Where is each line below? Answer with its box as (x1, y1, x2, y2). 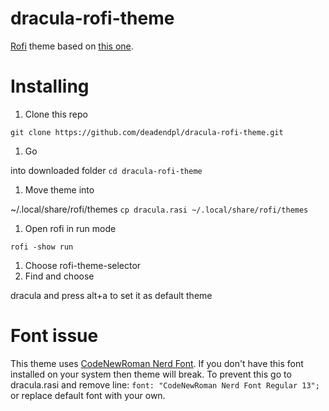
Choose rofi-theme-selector (24, 259, 142, 271)
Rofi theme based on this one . (10, 40, 134, 52)
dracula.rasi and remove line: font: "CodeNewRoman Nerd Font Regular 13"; (10, 378, 320, 391)
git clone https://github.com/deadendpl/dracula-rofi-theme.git (10, 127, 284, 137)
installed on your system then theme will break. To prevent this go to (10, 368, 292, 380)
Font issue (10, 325, 99, 347)
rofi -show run (10, 242, 74, 252)
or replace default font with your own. (10, 389, 166, 401)
